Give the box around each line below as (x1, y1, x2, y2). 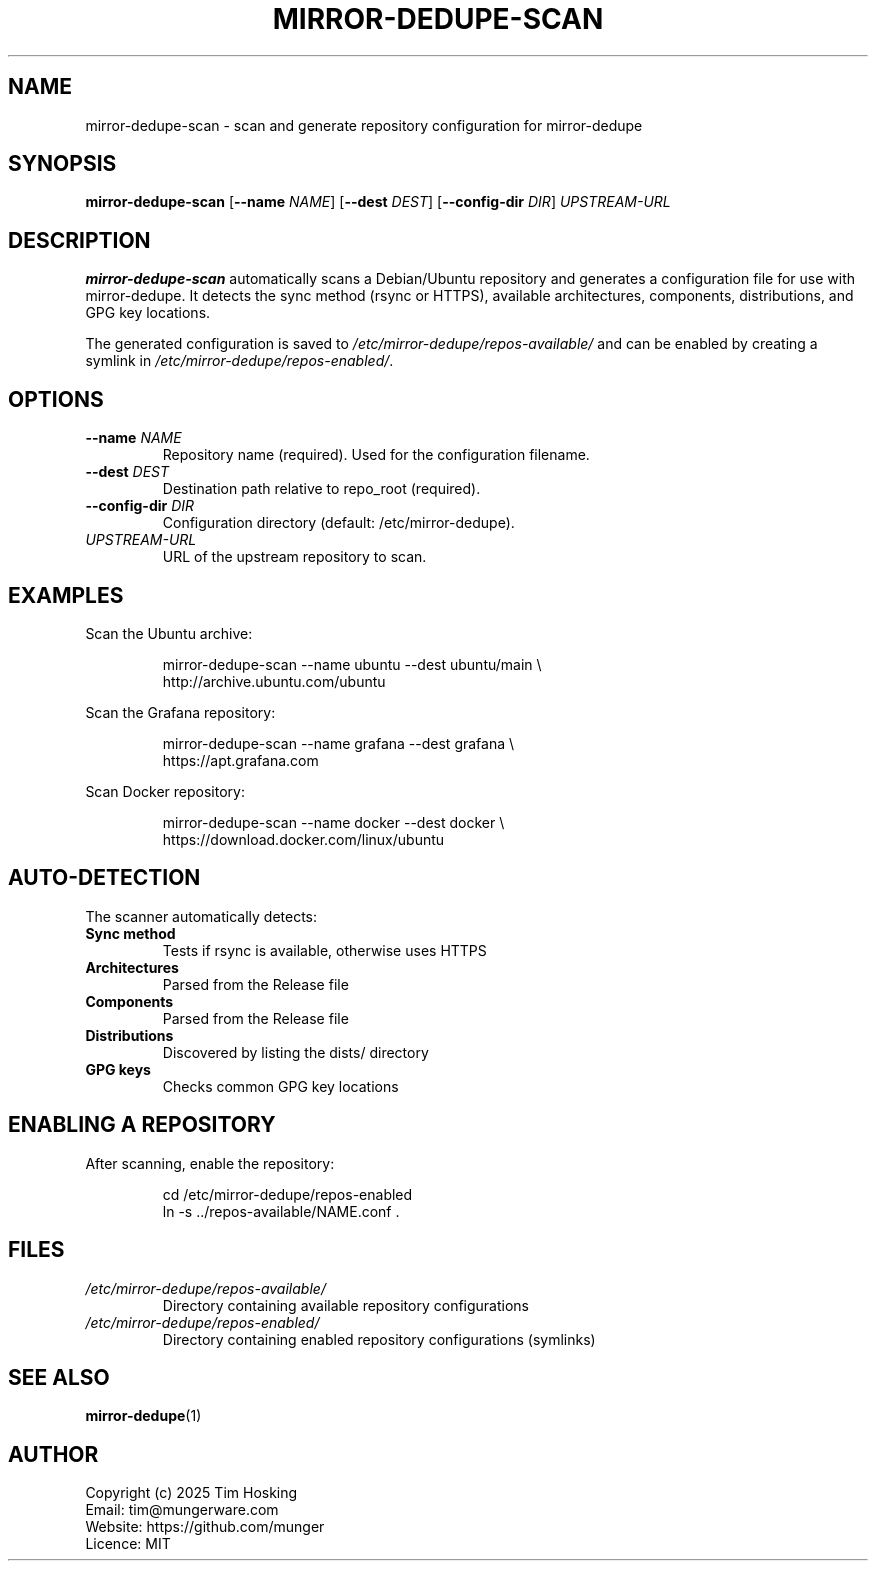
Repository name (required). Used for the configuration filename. (162, 446, 590, 464)
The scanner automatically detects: (85, 907, 318, 925)
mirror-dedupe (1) (85, 1407, 202, 1425)
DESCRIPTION (8, 227, 151, 253)
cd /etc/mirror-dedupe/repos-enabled (162, 1185, 413, 1203)
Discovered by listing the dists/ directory (162, 1043, 429, 1061)
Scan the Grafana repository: (85, 703, 276, 721)
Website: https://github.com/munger (85, 1518, 325, 1536)
